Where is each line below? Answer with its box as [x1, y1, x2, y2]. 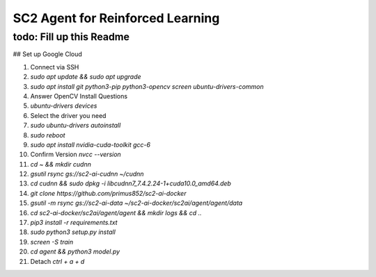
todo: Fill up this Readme [13, 31, 130, 43]
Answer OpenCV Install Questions [30, 92, 128, 100]
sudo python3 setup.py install [30, 228, 116, 236]
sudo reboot [30, 131, 65, 139]
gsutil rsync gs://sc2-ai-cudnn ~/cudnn [30, 170, 144, 178]
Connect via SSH [30, 62, 79, 71]
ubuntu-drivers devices [30, 101, 97, 110]
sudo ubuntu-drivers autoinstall [30, 121, 121, 130]
